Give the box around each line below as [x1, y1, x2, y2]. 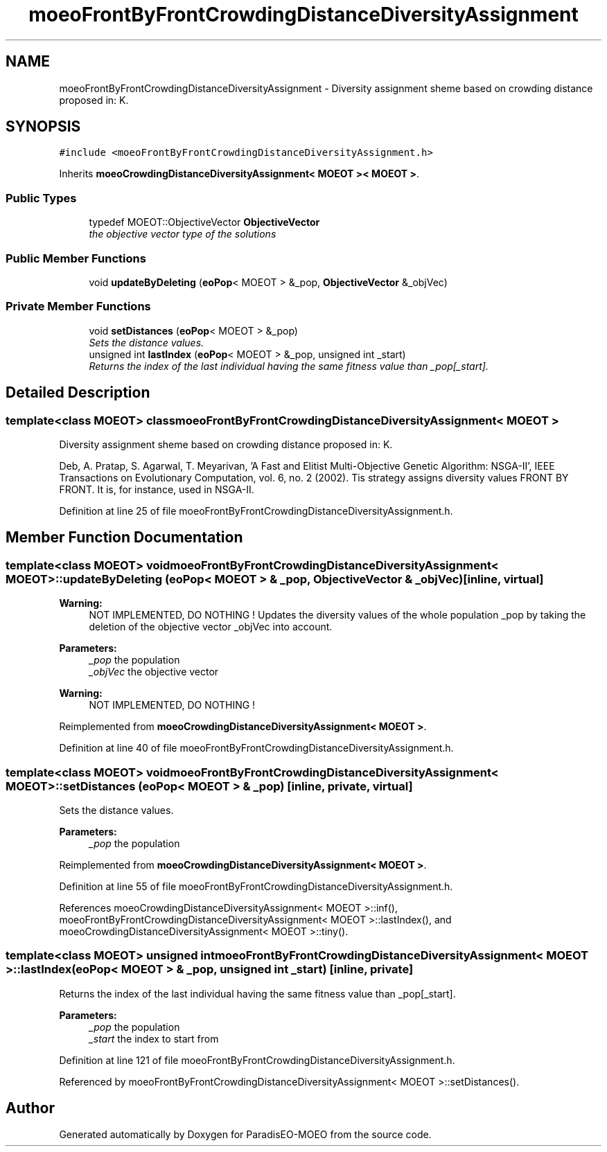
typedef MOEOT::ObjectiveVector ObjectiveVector [89, 216, 320, 229]
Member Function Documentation [6, 529, 243, 547]
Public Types [6, 190, 77, 205]
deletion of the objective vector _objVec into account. [89, 621, 333, 633]
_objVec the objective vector [89, 666, 219, 678]
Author [6, 1099, 55, 1117]
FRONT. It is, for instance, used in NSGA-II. [59, 483, 254, 495]
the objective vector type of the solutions [89, 228, 276, 240]
